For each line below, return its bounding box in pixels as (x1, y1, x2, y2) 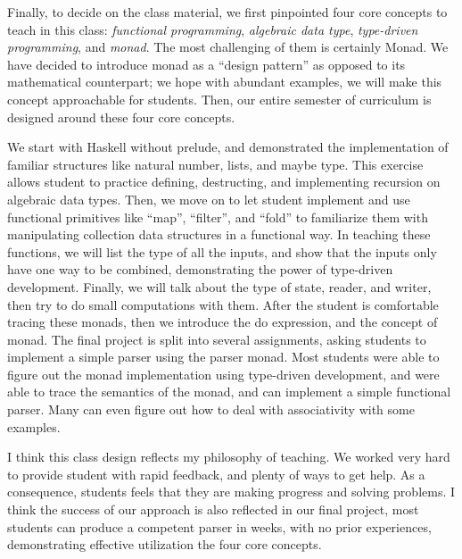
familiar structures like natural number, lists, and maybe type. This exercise (7, 154, 424, 173)
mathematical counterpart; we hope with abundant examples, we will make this (7, 72, 442, 91)
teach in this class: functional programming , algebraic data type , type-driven (7, 20, 418, 38)
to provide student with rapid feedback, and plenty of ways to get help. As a (7, 464, 425, 483)
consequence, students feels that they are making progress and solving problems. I (7, 482, 456, 501)
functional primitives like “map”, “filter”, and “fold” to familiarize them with (7, 207, 428, 226)
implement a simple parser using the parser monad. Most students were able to (7, 347, 440, 366)
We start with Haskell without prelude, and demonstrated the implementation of (7, 138, 449, 156)
